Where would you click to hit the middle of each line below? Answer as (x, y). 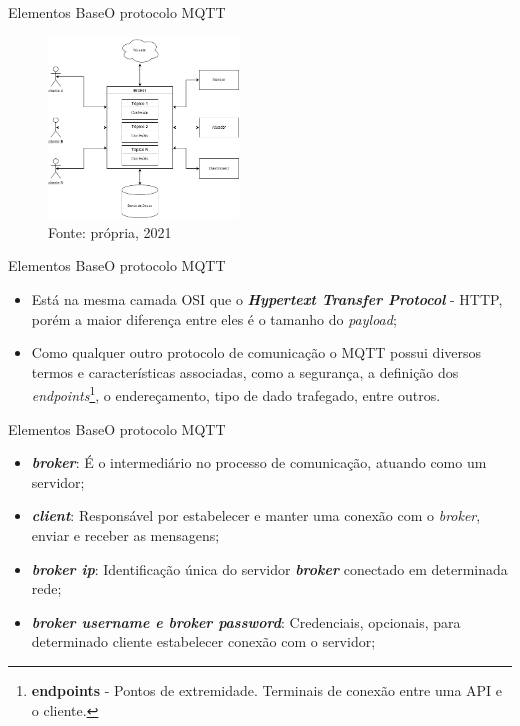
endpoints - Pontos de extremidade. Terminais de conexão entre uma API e (267, 689)
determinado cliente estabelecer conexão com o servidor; (203, 641)
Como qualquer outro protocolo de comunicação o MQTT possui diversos (256, 352)
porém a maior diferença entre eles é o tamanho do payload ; (214, 318)
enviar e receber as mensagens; (125, 534)
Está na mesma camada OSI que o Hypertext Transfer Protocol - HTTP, (267, 298)
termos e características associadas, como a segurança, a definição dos (245, 371)
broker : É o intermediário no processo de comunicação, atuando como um (259, 462)
